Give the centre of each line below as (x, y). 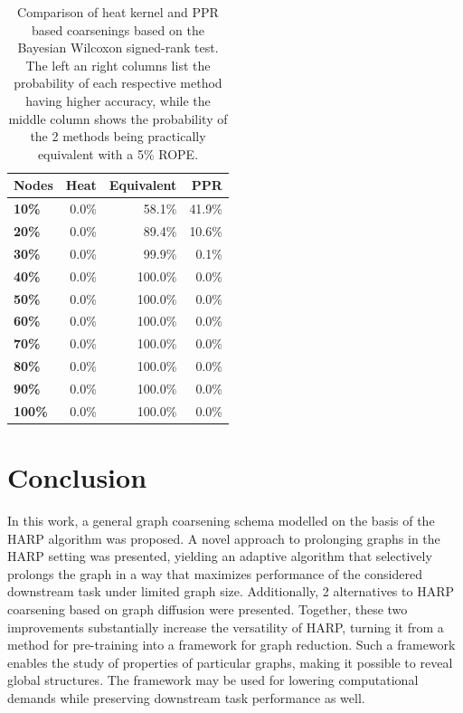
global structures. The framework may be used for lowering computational (213, 680)
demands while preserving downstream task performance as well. (186, 697)
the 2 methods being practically (118, 136)
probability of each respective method (118, 83)
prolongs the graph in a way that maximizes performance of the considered (215, 573)
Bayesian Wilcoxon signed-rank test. (118, 48)
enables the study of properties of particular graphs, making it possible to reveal (230, 662)
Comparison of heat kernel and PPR (118, 12)
